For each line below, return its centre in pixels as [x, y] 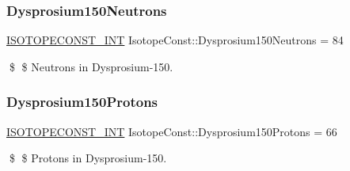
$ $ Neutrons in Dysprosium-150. [91, 66]
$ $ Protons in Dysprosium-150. [88, 158]
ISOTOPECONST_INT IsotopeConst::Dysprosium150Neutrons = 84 [175, 40]
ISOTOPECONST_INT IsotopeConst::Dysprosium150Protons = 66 [172, 131]
